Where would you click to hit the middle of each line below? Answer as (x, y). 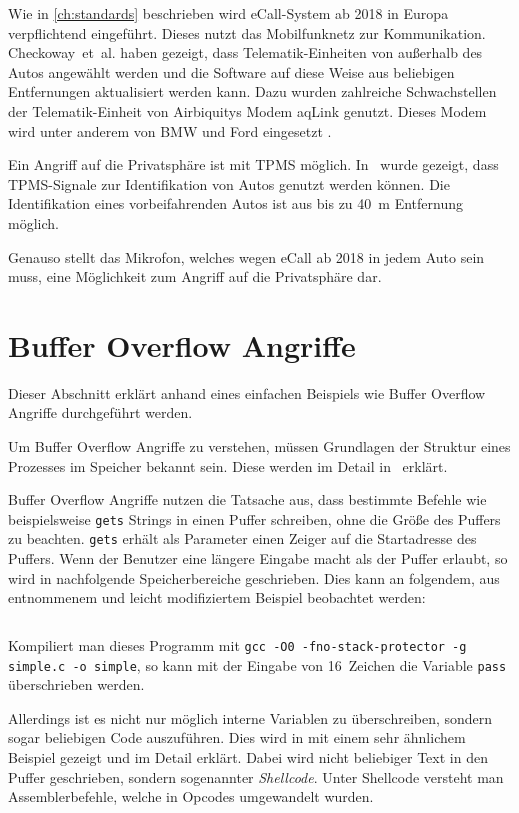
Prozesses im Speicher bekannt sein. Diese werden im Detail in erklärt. (228, 465)
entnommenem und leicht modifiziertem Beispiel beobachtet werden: (217, 597)
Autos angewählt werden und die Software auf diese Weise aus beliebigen (231, 71)
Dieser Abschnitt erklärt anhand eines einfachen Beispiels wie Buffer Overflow (247, 392)
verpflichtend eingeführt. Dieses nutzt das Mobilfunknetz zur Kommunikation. (247, 32)
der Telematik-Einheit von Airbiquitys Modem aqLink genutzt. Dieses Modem (247, 110)
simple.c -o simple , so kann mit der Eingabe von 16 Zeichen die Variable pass (257, 664)
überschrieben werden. (76, 684)
